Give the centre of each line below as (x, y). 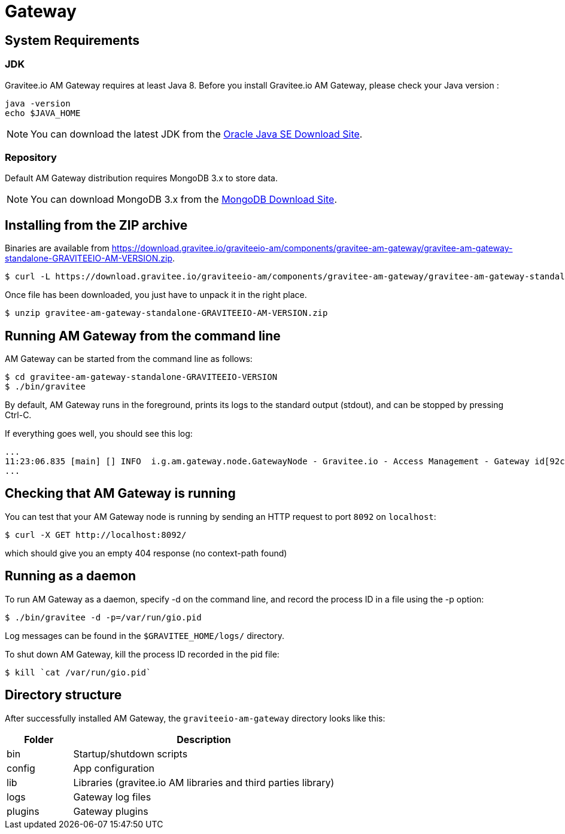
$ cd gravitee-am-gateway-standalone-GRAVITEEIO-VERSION (141, 377)
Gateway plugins (111, 811)
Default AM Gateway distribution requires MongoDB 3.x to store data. (141, 178)
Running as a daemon (71, 576)
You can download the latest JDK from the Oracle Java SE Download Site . (197, 134)
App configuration (114, 768)
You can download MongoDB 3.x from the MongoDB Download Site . (184, 200)
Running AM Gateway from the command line (143, 336)
